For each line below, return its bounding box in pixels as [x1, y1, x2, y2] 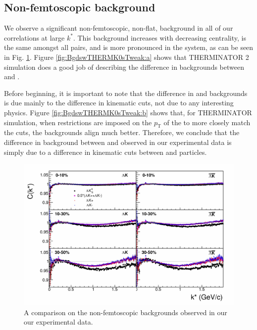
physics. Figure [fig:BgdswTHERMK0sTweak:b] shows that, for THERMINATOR [4, 107, 252, 117]
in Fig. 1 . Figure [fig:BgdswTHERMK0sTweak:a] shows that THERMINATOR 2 [4, 51, 249, 62]
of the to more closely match [163, 117, 251, 127]
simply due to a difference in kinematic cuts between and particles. [4, 146, 207, 157]
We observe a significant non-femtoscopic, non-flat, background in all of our [4, 23, 233, 33]
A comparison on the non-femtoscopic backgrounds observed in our [24, 307, 227, 317]
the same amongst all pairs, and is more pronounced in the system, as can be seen [4, 42, 254, 52]
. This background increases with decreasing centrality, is [73, 32, 246, 43]
